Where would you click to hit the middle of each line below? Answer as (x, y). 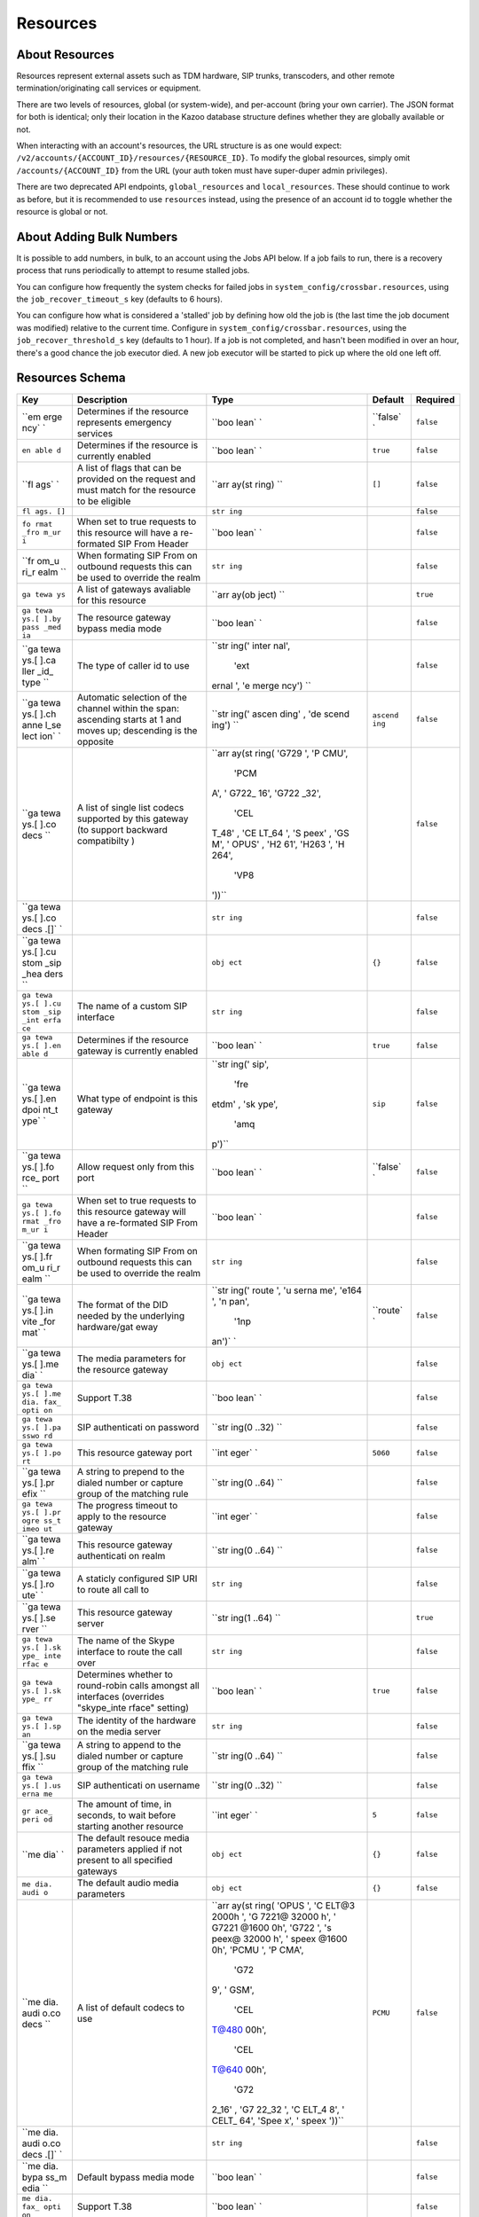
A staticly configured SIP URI (137, 1579)
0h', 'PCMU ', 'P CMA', (258, 1949)
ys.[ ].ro (38, 1584)
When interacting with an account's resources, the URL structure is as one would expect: (179, 145)
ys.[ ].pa (42, 1427)
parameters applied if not (130, 1849)
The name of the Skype (126, 1641)
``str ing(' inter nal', (251, 646)
